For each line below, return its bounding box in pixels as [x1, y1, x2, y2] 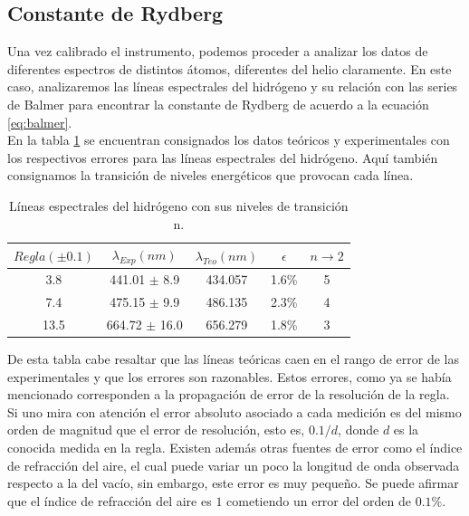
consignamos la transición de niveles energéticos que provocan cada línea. [7, 166, 414, 185]
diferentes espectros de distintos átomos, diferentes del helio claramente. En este [7, 59, 452, 78]
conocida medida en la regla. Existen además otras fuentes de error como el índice [7, 437, 463, 456]
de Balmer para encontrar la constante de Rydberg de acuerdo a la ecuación [7, 94, 429, 113]
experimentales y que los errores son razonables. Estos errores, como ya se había [7, 367, 452, 386]
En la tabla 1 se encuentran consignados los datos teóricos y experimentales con [7, 130, 450, 149]
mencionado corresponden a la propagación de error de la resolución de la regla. [7, 385, 450, 404]
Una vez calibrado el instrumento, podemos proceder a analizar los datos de [7, 42, 428, 61]
